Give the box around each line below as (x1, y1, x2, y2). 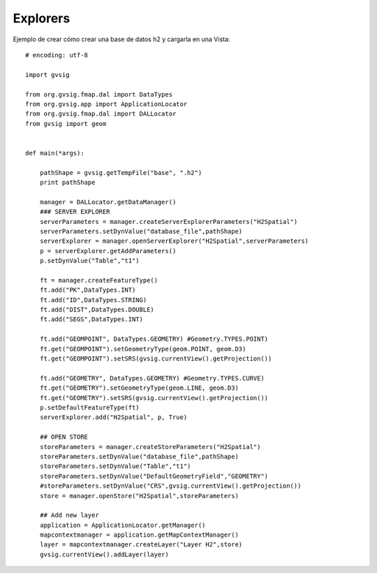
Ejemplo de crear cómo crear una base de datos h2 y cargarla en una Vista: (13, 35, 230, 43)
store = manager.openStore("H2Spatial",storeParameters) (39, 492, 239, 500)
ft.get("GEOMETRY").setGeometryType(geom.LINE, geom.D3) (39, 384, 239, 392)
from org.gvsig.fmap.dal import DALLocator (25, 110, 177, 118)
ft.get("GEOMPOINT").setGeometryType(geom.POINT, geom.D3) (39, 345, 246, 353)
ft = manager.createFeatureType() (39, 276, 158, 284)
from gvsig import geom (25, 120, 107, 127)
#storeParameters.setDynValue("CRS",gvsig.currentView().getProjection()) (39, 482, 302, 490)
